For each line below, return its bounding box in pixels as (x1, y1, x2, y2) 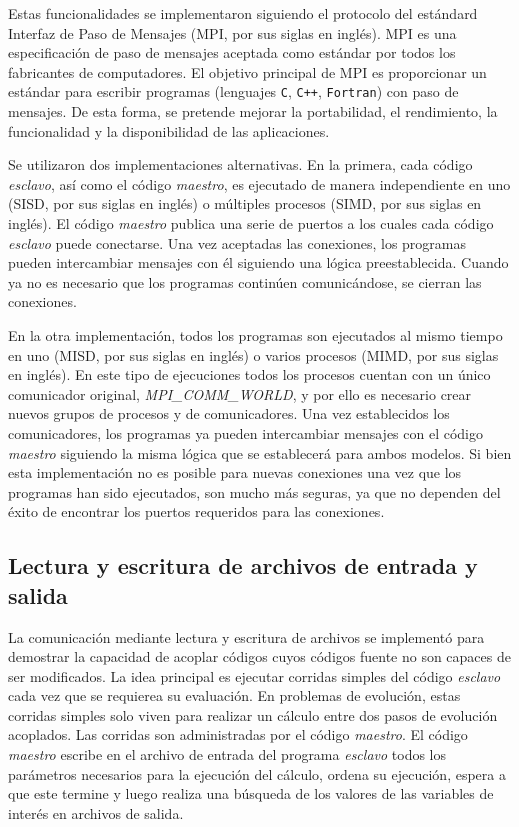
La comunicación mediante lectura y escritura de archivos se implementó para (8, 626, 485, 647)
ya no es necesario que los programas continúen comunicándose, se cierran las (8, 271, 482, 292)
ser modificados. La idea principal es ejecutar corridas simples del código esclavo (8, 665, 501, 686)
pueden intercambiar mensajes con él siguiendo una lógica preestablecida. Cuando (8, 252, 509, 273)
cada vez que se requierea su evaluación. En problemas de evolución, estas (8, 685, 461, 706)
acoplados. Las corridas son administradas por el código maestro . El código (8, 724, 468, 745)
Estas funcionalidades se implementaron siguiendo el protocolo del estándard (8, 3, 478, 23)
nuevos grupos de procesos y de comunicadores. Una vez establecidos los (8, 403, 450, 424)
